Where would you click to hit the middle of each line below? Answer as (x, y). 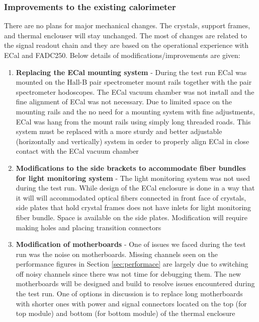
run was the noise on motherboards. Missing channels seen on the (117, 254)
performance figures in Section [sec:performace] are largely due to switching (132, 264)
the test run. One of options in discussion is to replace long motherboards (129, 294)
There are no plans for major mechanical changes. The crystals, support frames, (127, 25)
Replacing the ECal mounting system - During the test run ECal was (131, 72)
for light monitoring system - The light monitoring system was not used (133, 178)
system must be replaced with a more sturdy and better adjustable (119, 131)
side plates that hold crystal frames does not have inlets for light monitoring (134, 207)
